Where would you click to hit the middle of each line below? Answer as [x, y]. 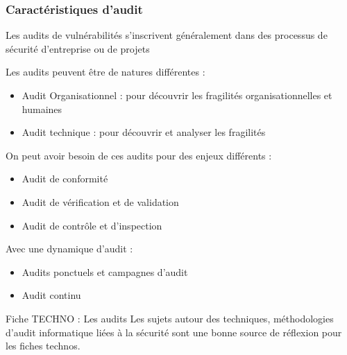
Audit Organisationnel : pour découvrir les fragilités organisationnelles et [177, 95]
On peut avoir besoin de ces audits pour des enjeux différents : [139, 155]
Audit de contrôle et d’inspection [92, 225]
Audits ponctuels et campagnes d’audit [105, 271]
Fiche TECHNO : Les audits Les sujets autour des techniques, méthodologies [170, 318]
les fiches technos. [43, 346]
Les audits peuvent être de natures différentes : [105, 72]
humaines [42, 109]
